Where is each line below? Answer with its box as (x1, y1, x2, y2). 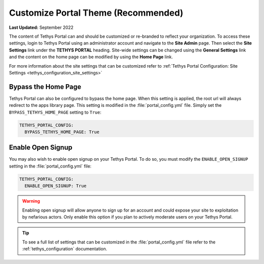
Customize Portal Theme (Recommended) (9, 7, 183, 18)
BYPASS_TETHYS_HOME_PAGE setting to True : (9, 109, 102, 115)
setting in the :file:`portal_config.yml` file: (9, 163, 91, 169)
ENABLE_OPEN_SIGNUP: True (24, 183, 87, 189)
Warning (22, 198, 40, 204)
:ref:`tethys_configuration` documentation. (22, 246, 108, 252)
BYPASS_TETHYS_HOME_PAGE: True (24, 129, 100, 135)
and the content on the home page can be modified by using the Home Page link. (9, 54, 173, 60)
